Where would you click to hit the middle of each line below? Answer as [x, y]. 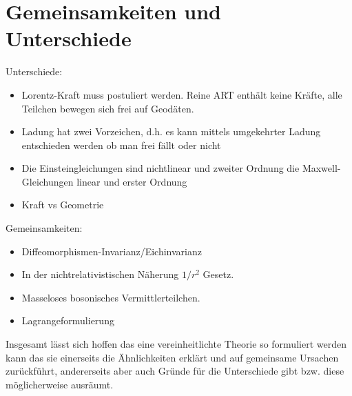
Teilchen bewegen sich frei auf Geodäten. [108, 108]
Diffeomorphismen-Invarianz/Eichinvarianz [112, 251]
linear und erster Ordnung [132, 181]
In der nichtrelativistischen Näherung [100, 274]
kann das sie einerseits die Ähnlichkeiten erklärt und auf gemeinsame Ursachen [172, 357]
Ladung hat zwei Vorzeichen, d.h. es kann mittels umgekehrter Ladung [171, 131]
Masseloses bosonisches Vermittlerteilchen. [111, 297]
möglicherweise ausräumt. [60, 384]
